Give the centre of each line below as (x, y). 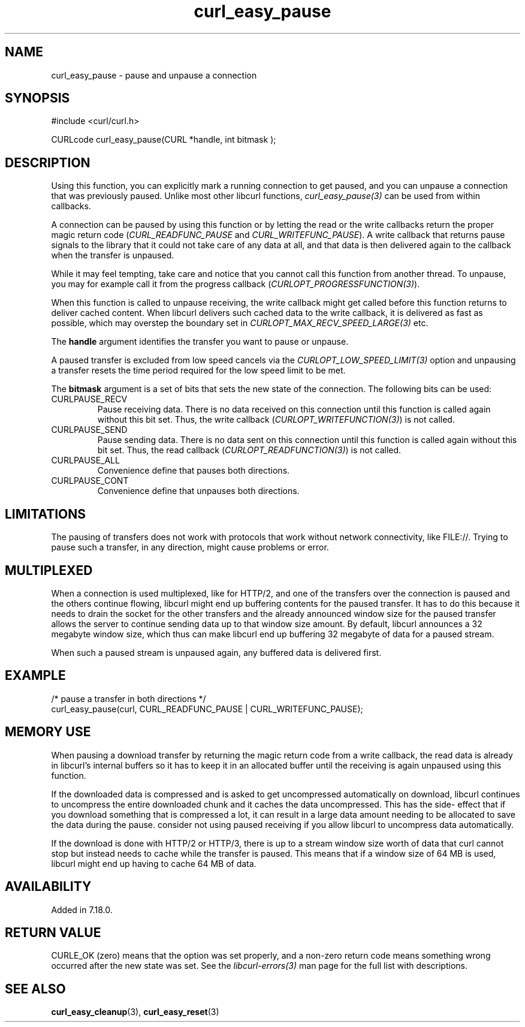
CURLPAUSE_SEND (89, 430)
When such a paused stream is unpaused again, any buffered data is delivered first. (216, 652)
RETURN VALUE (53, 932)
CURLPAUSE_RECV (89, 399)
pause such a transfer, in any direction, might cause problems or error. (190, 547)
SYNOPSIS (37, 98)
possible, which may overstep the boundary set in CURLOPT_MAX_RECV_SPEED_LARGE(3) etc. (240, 323)
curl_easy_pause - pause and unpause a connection (154, 75)
